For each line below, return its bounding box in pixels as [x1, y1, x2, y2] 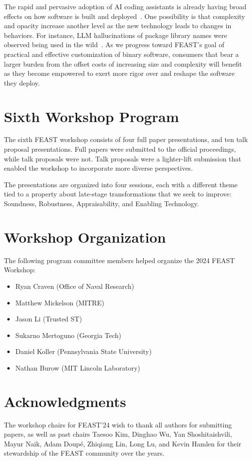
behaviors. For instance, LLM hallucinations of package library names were [4, 30, 227, 40]
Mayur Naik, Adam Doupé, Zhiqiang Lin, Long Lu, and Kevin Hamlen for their [4, 438, 242, 448]
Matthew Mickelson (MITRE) [15, 297, 104, 307]
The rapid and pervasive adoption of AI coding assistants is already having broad [4, 1, 247, 11]
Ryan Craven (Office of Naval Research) [15, 281, 134, 291]
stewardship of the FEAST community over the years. [4, 448, 165, 458]
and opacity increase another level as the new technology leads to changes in [4, 20, 232, 31]
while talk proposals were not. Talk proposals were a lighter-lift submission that [4, 153, 241, 163]
